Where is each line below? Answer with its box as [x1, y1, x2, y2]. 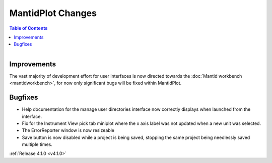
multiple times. [22, 141, 52, 147]
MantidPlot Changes [9, 8, 97, 19]
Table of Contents [9, 25, 48, 31]
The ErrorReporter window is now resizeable [22, 127, 115, 133]
